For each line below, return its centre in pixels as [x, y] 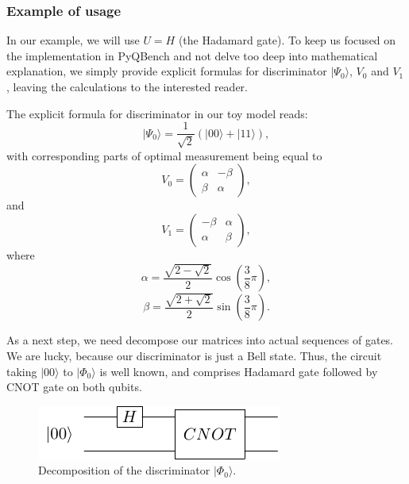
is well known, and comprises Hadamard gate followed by [239, 371]
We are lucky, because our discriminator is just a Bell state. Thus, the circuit [194, 356]
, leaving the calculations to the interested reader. [127, 86]
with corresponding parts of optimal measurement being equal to [164, 155]
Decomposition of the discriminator [124, 470]
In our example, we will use [73, 40]
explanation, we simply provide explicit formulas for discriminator [167, 71]
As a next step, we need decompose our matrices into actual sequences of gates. [200, 340]
